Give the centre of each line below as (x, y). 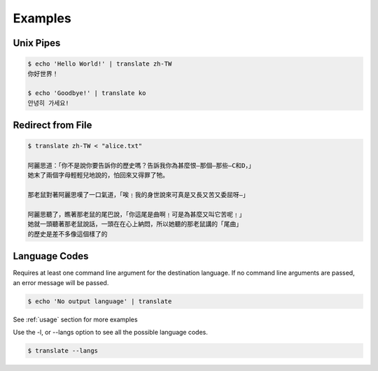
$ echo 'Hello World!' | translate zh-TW (100, 64)
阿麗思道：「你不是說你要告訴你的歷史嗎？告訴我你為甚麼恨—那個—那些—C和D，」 (141, 166)
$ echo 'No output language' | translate (100, 301)
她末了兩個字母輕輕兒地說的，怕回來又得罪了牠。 (98, 175)
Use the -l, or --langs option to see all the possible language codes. (110, 333)
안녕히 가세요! (48, 103)
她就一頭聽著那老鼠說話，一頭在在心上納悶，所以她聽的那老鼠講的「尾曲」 (135, 224)
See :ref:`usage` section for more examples (75, 319)
